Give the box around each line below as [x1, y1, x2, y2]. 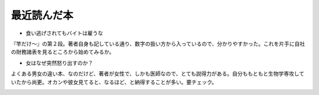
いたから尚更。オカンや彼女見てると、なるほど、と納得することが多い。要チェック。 [11, 78, 217, 86]
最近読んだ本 [11, 9, 74, 22]
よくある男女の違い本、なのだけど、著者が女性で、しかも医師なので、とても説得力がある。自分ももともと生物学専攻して [11, 70, 305, 77]
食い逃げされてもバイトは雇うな [25, 30, 103, 37]
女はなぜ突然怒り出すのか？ [25, 59, 93, 66]
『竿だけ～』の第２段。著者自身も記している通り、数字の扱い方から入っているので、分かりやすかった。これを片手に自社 [11, 40, 305, 47]
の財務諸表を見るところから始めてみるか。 [11, 48, 115, 55]
